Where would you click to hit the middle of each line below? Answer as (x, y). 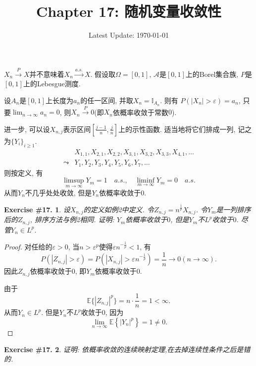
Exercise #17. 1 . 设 (37, 209)
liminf (146, 181)
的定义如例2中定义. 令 (119, 209)
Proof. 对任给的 (28, 247)
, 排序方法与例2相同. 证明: (72, 219)
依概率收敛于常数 (141, 112)
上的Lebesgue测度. (52, 84)
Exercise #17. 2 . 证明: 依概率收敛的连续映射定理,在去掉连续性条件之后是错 (127, 349)
